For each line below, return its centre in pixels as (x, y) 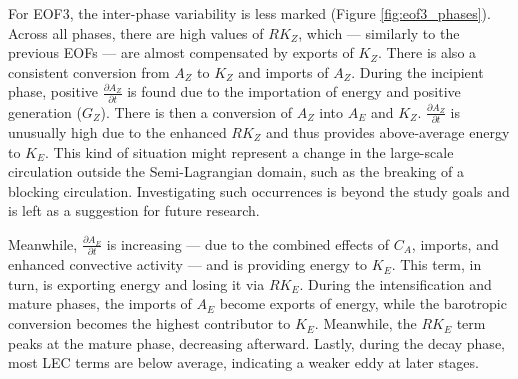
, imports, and (455, 243)
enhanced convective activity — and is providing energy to (188, 264)
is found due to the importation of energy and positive (294, 91)
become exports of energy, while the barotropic (363, 303)
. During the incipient (417, 71)
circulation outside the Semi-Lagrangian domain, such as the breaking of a (236, 171)
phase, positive (53, 91)
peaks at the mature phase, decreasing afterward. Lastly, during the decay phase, (256, 342)
